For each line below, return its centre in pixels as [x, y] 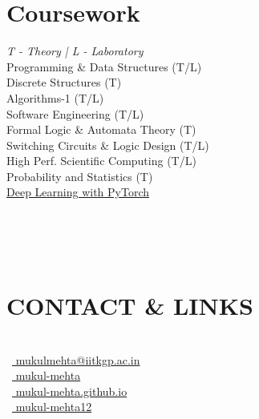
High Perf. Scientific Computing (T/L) [101, 161]
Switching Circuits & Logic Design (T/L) [108, 145]
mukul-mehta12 [54, 407]
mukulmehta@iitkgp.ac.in [78, 359]
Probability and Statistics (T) [80, 176]
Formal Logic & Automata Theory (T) [101, 129]
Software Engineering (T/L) [75, 113]
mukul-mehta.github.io [71, 391]
